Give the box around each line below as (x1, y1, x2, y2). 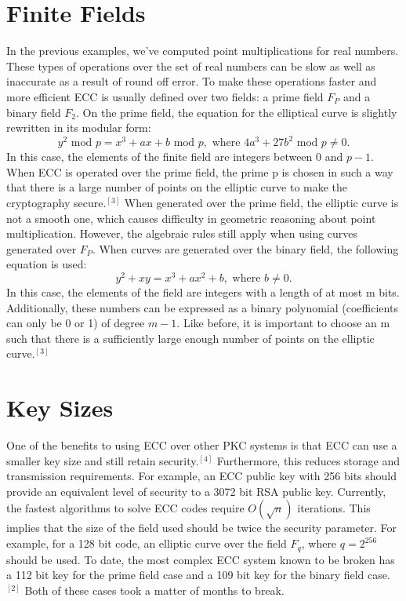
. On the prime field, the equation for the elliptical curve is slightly (76, 104, 397, 120)
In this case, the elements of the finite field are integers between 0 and (6, 148, 343, 165)
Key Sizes (6, 392, 114, 424)
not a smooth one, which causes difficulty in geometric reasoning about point (6, 209, 376, 226)
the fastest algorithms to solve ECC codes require (6, 500, 245, 516)
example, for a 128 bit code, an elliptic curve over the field (6, 535, 287, 552)
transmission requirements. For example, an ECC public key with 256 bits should (6, 468, 397, 484)
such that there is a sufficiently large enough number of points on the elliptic (6, 330, 375, 346)
